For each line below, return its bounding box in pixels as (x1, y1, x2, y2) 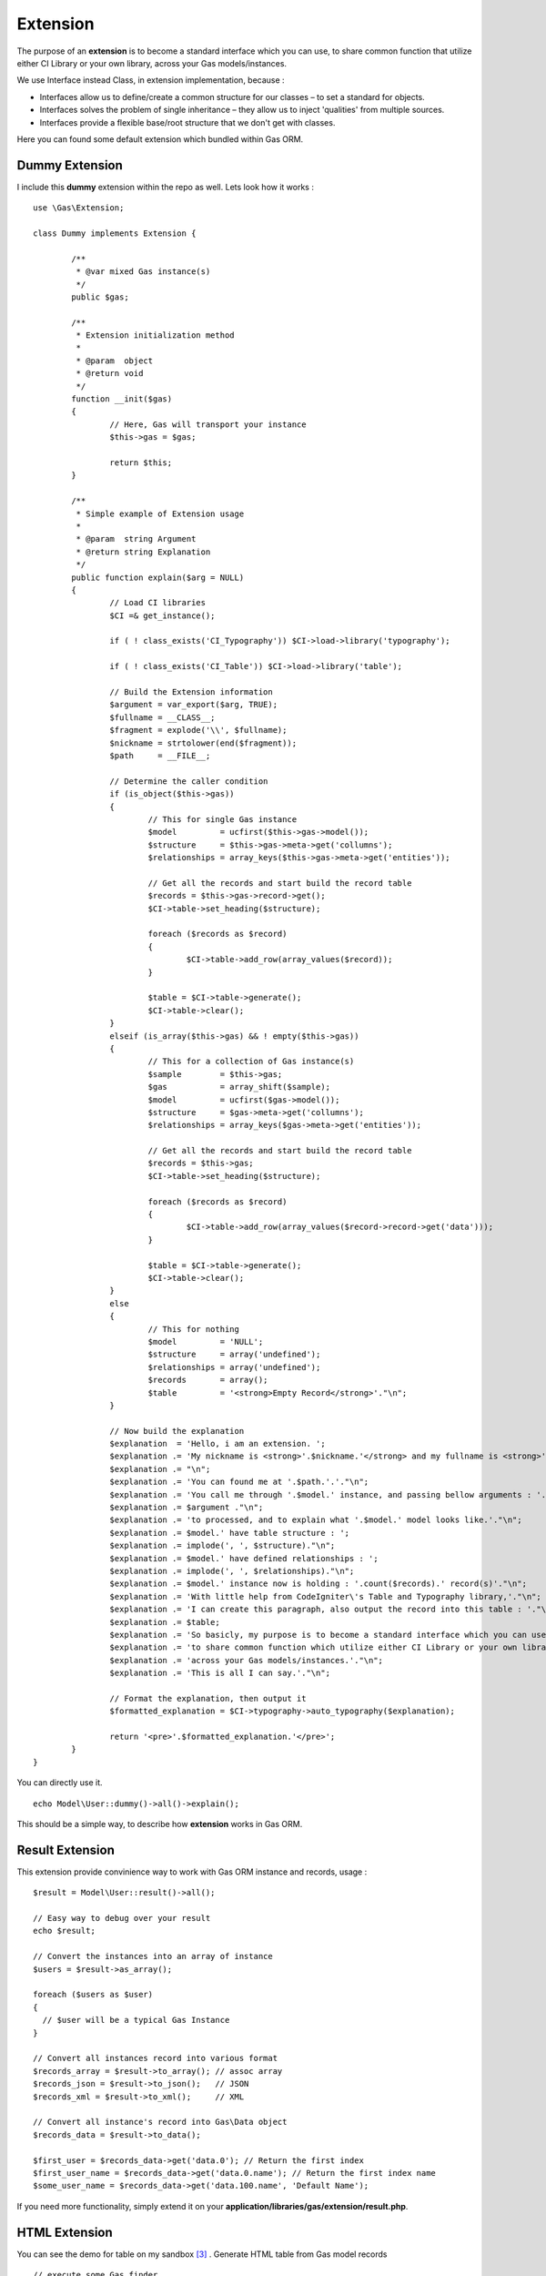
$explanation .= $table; (109, 1617, 220, 1627)
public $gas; (71, 291, 129, 302)
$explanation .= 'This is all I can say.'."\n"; (109, 1668, 331, 1679)
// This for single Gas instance (147, 814, 298, 824)
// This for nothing (147, 1324, 240, 1334)
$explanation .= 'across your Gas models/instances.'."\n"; (109, 1655, 384, 1665)
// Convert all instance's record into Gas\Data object (33, 2117, 288, 2128)
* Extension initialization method (76, 330, 236, 340)
